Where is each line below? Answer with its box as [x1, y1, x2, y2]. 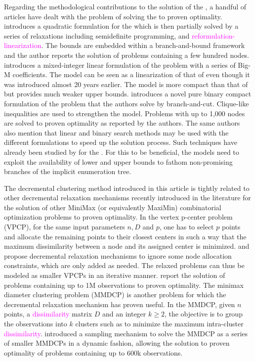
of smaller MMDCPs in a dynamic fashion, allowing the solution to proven [4, 338, 230, 348]
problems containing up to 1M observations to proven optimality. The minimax [4, 279, 244, 290]
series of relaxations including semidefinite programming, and [4, 30, 190, 41]
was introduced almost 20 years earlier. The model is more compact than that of [4, 79, 248, 89]
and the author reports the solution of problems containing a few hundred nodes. [4, 49, 250, 60]
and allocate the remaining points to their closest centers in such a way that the [4, 231, 247, 241]
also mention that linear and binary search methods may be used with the [4, 127, 229, 137]
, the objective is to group [164, 309, 243, 319]
